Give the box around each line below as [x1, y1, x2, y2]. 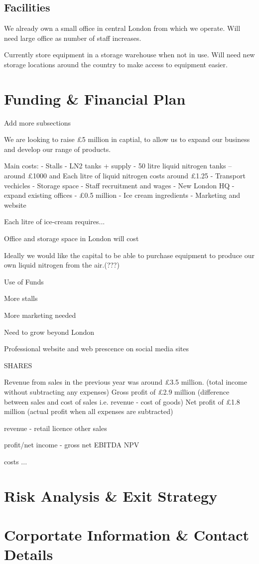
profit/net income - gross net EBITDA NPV [4, 439, 139, 450]
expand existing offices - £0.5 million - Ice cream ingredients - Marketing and [4, 190, 240, 200]
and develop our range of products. [4, 143, 111, 154]
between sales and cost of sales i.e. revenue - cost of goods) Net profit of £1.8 [4, 396, 240, 407]
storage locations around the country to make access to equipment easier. [4, 59, 228, 69]
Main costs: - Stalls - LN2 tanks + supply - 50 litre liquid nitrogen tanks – [4, 160, 232, 171]
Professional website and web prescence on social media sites [4, 343, 189, 354]
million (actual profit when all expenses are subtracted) [4, 406, 173, 417]
